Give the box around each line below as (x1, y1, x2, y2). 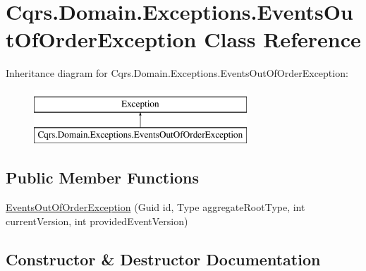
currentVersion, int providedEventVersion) (6, 213, 188, 228)
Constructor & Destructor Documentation (6, 248, 321, 270)
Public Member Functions (6, 167, 199, 188)
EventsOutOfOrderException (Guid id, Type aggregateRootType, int (6, 200, 305, 215)
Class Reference (204, 25, 361, 54)
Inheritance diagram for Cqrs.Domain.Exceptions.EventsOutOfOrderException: (6, 66, 348, 80)
